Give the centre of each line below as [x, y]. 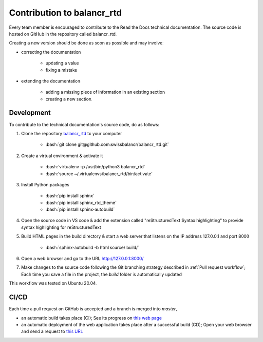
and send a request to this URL [52, 331]
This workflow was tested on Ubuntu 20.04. [53, 283]
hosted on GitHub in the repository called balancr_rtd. [63, 34]
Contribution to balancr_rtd [65, 13]
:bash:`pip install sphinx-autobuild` [80, 209]
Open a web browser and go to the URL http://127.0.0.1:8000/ [82, 259]
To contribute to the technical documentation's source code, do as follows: [84, 124]
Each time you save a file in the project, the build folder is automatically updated [102, 274]
